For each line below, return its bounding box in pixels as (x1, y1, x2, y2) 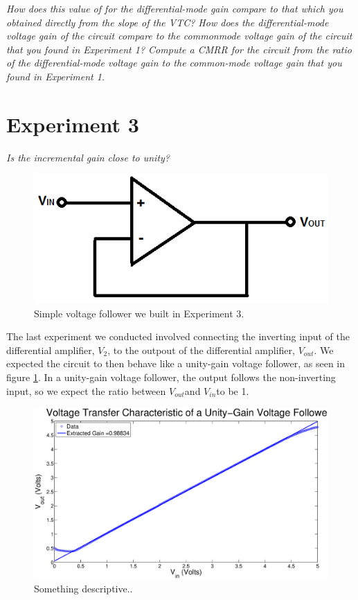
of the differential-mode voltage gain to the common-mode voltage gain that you (6, 55, 342, 70)
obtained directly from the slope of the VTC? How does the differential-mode (6, 15, 329, 29)
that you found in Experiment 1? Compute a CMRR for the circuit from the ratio (6, 42, 352, 56)
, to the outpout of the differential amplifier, (107, 342, 295, 357)
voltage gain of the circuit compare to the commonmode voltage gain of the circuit (6, 28, 352, 43)
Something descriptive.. (34, 581, 133, 596)
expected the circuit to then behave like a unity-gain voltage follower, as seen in (6, 356, 346, 371)
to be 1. (216, 383, 249, 398)
